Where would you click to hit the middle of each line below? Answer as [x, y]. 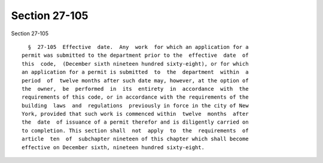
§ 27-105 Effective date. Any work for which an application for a [138, 47]
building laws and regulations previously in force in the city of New [135, 105]
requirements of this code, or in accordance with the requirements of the [135, 97]
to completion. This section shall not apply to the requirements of [135, 130]
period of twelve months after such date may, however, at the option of [135, 80]
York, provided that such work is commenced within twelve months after [135, 114]
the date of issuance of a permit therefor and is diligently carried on [135, 122]
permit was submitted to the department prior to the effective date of [135, 56]
